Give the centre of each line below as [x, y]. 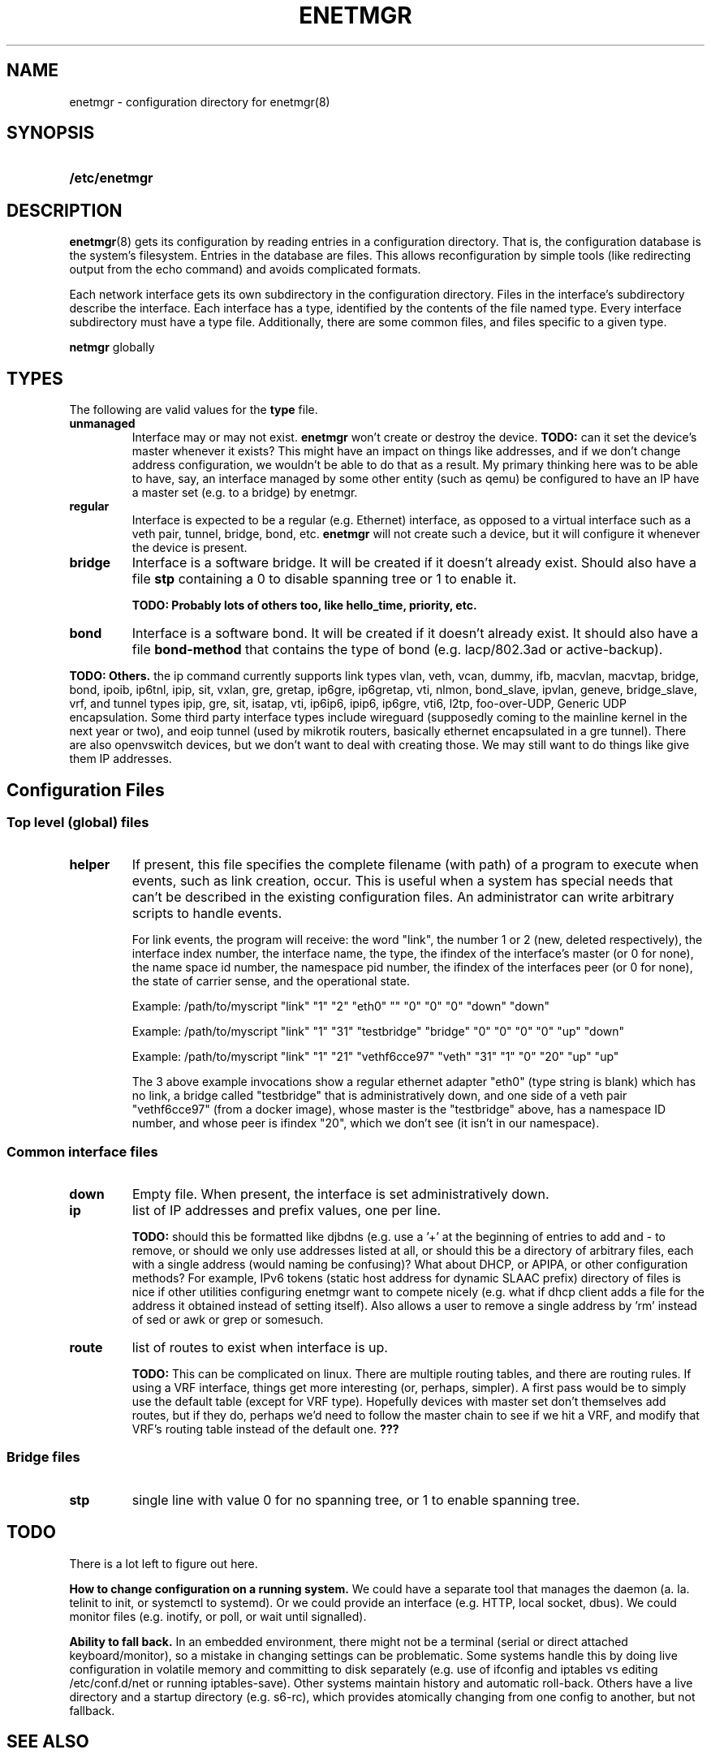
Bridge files [43, 1457]
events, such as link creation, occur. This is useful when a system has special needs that [403, 881]
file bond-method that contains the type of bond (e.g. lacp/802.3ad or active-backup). [397, 650]
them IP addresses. [121, 759]
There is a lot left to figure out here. [164, 1563]
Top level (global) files [78, 822]
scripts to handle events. [207, 914]
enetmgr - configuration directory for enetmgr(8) [200, 101]
